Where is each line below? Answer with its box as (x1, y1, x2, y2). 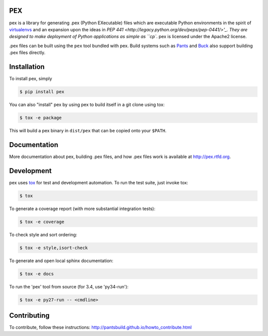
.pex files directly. (9, 50, 46, 56)
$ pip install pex (19, 89, 65, 94)
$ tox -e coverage (19, 219, 65, 224)
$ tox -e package (19, 114, 62, 120)
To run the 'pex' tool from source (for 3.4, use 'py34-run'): (9, 283, 129, 289)
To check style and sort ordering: (9, 231, 77, 237)
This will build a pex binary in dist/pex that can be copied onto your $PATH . (9, 127, 167, 133)
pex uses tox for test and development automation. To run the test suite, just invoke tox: (9, 179, 189, 185)
